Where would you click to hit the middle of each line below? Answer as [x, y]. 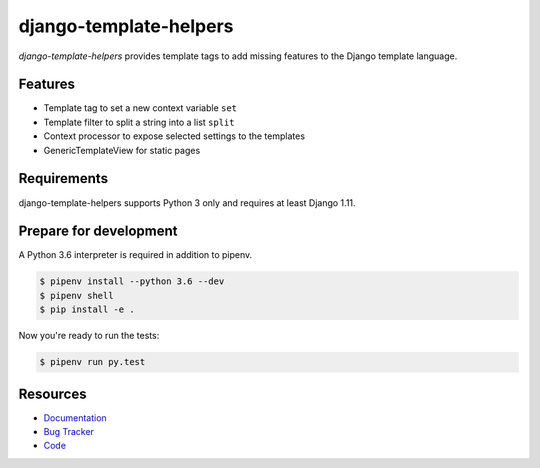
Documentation [75, 417]
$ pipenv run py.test [92, 362]
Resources [52, 393]
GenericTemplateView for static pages [122, 150]
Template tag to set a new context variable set [140, 108]
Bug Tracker [69, 432]
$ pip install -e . [87, 309]
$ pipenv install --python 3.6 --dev [132, 281]
